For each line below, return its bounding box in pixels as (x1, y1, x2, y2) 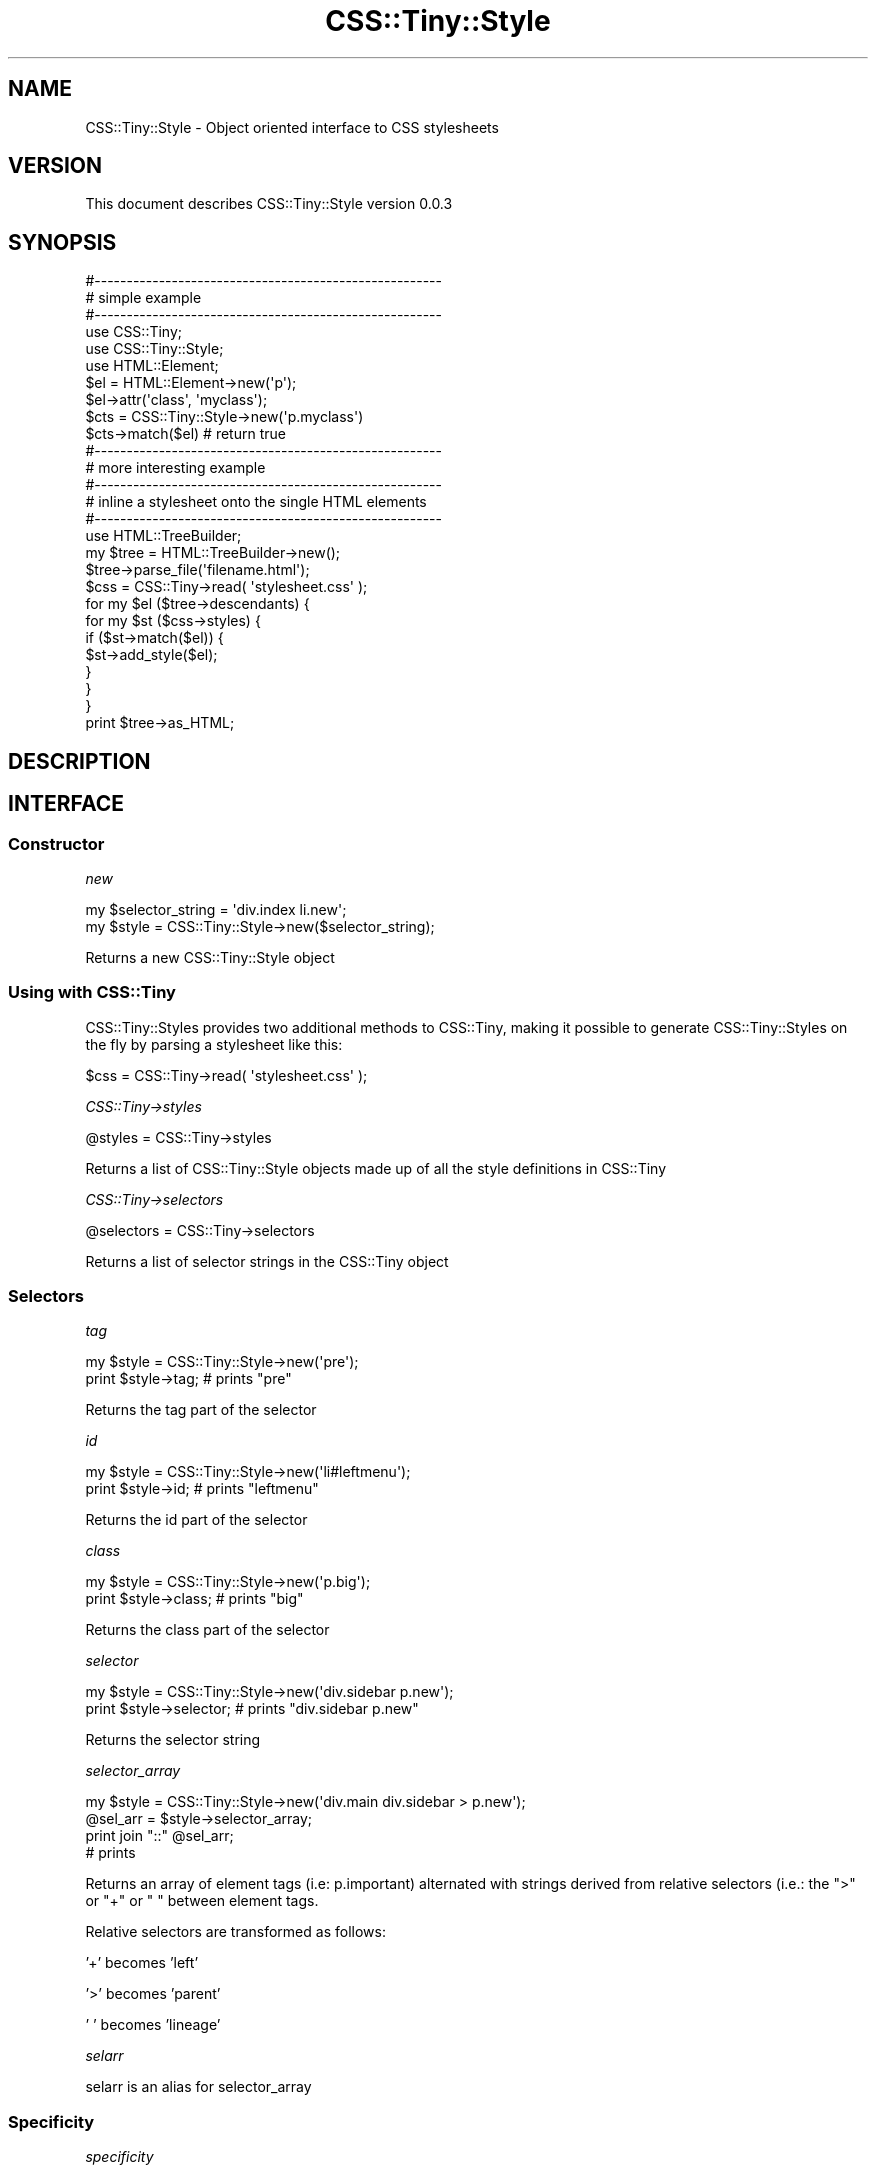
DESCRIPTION (8, 748, 151, 774)
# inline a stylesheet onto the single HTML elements (85, 493, 427, 511)
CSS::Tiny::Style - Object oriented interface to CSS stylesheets (85, 118, 499, 136)
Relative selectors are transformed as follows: (85, 1923, 386, 1941)
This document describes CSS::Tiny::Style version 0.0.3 (85, 195, 453, 213)
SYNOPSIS (8, 229, 117, 255)
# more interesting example (85, 459, 266, 477)
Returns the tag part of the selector (85, 1401, 317, 1419)
